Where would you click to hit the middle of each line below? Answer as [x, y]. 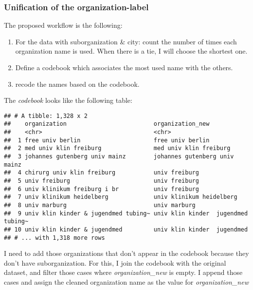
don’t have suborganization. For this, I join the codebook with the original [115, 262]
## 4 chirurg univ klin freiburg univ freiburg [101, 173]
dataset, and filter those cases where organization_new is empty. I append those [123, 272]
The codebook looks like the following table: [68, 100]
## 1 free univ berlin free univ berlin [107, 140]
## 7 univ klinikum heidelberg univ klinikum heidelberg [121, 197]
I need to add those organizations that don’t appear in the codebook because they [126, 253]
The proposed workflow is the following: [63, 25]
